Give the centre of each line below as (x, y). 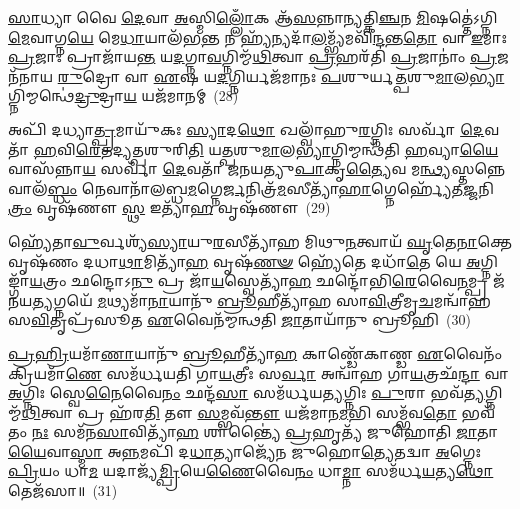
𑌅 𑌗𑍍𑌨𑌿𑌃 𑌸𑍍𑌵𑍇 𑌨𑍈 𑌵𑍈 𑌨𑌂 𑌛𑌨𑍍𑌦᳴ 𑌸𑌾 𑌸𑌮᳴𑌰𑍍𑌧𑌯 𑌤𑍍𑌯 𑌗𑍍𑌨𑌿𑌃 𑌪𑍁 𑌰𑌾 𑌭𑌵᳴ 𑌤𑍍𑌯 (246, 392)
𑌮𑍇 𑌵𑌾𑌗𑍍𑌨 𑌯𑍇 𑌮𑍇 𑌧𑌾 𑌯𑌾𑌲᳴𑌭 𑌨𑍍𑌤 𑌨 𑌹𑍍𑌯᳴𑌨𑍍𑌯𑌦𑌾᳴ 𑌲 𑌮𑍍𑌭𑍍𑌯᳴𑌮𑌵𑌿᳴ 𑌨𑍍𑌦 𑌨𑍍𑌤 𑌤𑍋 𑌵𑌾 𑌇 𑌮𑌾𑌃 (258, 36)
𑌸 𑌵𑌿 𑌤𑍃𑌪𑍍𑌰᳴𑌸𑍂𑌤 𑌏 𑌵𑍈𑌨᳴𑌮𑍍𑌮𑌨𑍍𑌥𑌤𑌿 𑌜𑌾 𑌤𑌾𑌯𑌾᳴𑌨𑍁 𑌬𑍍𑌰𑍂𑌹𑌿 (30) (239, 319)
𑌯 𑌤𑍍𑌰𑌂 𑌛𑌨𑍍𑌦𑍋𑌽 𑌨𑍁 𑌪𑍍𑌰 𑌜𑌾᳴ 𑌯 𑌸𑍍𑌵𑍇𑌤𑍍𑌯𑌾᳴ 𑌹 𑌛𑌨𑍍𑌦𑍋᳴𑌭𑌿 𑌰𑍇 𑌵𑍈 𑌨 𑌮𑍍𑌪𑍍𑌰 (258, 280)
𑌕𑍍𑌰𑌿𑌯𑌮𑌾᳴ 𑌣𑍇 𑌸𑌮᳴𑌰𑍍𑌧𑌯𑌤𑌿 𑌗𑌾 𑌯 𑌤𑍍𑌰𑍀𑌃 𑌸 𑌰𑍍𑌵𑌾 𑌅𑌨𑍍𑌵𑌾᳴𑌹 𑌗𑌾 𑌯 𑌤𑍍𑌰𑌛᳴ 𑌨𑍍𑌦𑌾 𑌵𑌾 (258, 372)
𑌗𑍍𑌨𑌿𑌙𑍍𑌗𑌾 (489, 260)
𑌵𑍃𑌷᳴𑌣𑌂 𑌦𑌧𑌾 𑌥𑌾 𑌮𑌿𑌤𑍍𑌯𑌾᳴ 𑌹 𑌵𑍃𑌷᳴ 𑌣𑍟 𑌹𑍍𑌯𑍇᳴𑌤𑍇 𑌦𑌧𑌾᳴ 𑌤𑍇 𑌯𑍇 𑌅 (244, 260)
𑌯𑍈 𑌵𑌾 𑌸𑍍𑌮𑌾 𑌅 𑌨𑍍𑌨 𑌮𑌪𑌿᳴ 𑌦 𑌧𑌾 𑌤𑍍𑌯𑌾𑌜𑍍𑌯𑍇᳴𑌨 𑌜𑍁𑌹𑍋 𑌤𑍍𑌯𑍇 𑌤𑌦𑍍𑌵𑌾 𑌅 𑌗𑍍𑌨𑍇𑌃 (245, 450)
